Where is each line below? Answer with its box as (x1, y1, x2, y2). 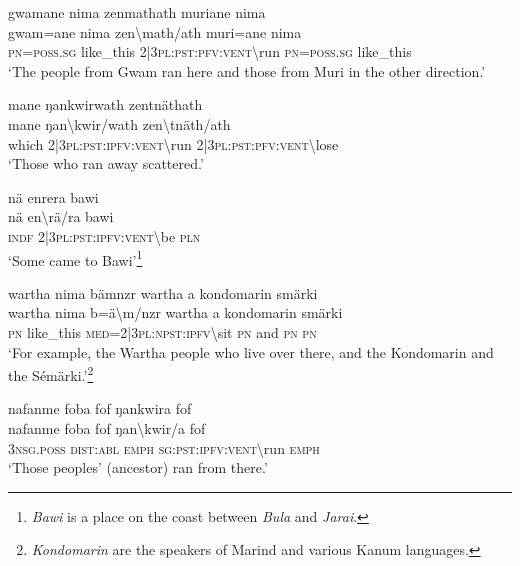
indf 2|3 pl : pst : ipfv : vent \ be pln (8, 225, 201, 246)
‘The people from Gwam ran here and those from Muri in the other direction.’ (8, 60, 486, 81)
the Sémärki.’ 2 (8, 362, 94, 385)
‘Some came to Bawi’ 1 (8, 246, 143, 270)
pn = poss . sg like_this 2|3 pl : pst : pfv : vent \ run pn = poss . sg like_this (8, 41, 412, 62)
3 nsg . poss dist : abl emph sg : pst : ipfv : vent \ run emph (8, 437, 320, 458)
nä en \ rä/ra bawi (8, 206, 114, 227)
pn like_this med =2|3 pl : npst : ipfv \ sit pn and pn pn (8, 321, 317, 342)
